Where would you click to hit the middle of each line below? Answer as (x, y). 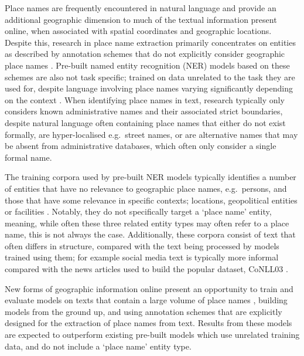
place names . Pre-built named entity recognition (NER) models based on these (147, 65)
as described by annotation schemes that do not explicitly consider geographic (145, 54)
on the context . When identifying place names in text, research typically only (145, 99)
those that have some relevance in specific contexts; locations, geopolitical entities (151, 200)
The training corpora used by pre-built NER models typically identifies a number (151, 177)
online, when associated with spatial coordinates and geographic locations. (138, 31)
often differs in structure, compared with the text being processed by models (142, 245)
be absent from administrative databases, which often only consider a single (141, 146)
